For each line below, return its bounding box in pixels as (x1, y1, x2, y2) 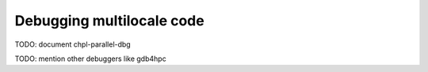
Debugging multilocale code (14, 12, 205, 29)
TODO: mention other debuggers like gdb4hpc (14, 54, 166, 63)
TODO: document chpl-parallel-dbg (14, 40, 131, 49)
